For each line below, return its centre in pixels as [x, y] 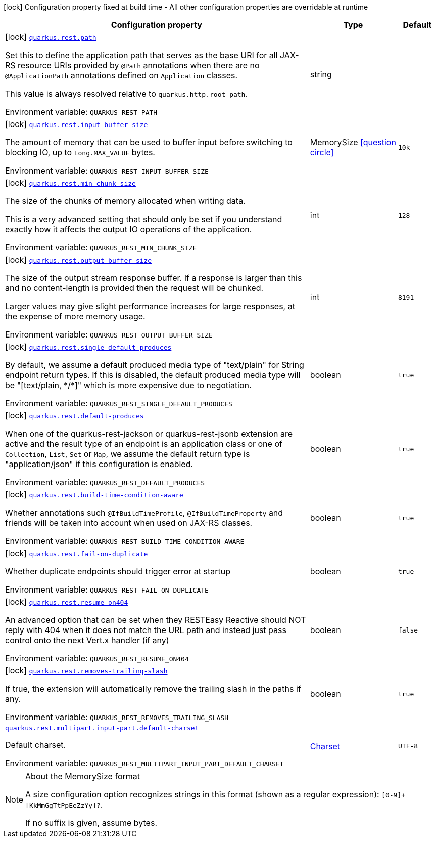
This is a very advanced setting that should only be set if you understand [144, 219]
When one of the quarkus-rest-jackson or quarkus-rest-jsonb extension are [149, 434]
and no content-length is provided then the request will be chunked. [134, 288]
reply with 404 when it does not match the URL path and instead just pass [146, 630]
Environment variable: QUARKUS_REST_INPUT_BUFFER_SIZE [107, 171]
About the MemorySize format [83, 776]
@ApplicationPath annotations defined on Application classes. [122, 75]
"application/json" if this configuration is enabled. [99, 464]
